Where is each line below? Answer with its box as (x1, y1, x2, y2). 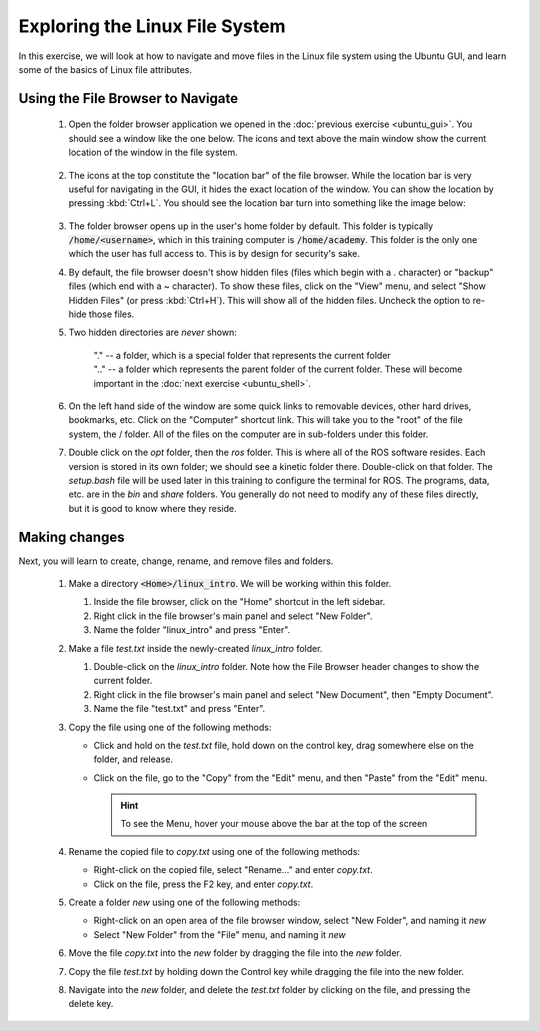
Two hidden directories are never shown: (68, 326, 237, 339)
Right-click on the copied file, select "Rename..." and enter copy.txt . (93, 864, 374, 876)
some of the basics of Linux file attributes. (18, 63, 193, 75)
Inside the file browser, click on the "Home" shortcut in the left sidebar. (93, 596, 386, 608)
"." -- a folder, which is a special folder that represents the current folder (93, 349, 392, 361)
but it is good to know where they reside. (68, 502, 237, 514)
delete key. (68, 998, 114, 1010)
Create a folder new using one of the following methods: (68, 896, 301, 909)
